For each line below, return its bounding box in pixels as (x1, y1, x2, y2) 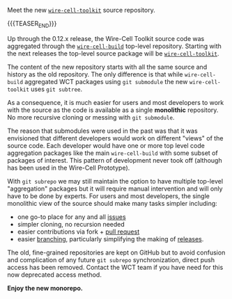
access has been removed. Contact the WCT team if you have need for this (7, 263, 224, 271)
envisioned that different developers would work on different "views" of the (7, 134, 224, 142)
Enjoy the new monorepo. (7, 284, 84, 292)
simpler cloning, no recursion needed (17, 220, 125, 228)
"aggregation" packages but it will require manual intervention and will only (7, 184, 223, 193)
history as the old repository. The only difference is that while (7, 70, 183, 79)
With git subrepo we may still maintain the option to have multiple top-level (7, 177, 224, 185)
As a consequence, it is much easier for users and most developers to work (7, 98, 224, 106)
